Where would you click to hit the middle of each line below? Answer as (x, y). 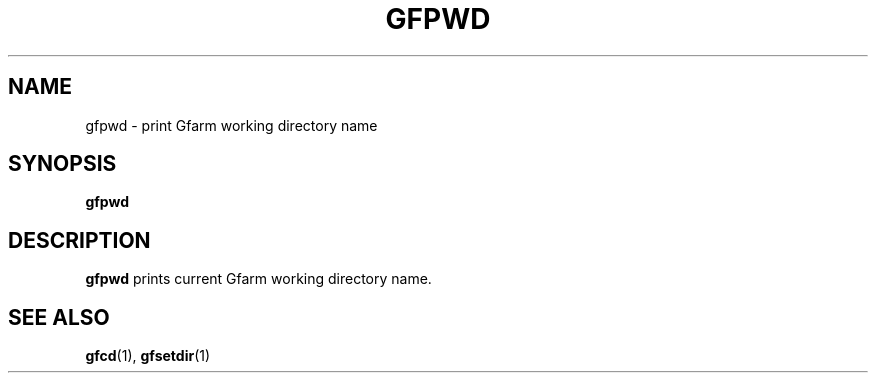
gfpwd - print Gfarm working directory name (231, 125)
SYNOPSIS (62, 164)
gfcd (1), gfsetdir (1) (148, 356)
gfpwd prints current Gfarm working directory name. (258, 279)
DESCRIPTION (79, 240)
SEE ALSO (59, 317)
